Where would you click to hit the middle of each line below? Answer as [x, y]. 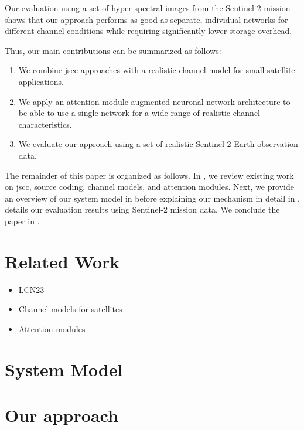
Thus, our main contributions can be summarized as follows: [113, 50]
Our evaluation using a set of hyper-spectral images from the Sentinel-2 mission [148, 8]
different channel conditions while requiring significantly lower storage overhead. [148, 31]
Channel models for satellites [70, 309]
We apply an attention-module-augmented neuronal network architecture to [154, 101]
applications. [41, 81]
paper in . [22, 221]
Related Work [62, 261]
